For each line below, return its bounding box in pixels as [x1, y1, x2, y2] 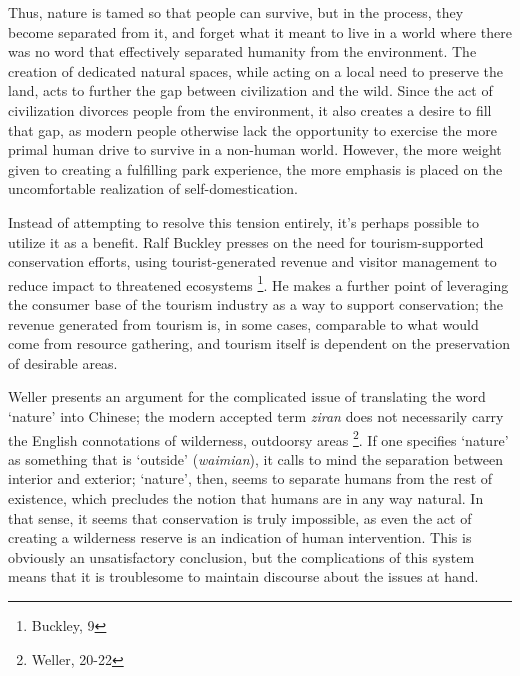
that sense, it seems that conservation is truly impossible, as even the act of [8, 507, 472, 528]
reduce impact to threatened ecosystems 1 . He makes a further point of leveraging [8, 271, 509, 295]
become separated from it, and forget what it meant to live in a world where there [8, 21, 512, 42]
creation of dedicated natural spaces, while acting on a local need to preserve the [8, 60, 504, 81]
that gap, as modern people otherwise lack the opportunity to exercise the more [8, 119, 497, 140]
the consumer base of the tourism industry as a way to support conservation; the [8, 293, 503, 314]
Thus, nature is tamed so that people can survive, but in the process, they [8, 2, 464, 22]
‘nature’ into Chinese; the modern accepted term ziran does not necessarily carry [8, 405, 504, 426]
